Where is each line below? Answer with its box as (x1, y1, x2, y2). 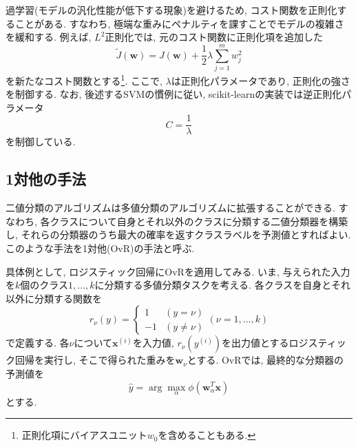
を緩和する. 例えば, (6, 30, 92, 44)
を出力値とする (222, 335, 289, 350)
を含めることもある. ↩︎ (158, 428, 256, 442)
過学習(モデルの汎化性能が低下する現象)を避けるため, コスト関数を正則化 (6, 3, 337, 17)
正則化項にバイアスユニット (21, 428, 147, 442)
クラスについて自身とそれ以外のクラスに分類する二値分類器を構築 (50, 214, 348, 228)
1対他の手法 (6, 168, 87, 189)
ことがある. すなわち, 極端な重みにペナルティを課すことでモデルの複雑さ (14, 16, 344, 30)
